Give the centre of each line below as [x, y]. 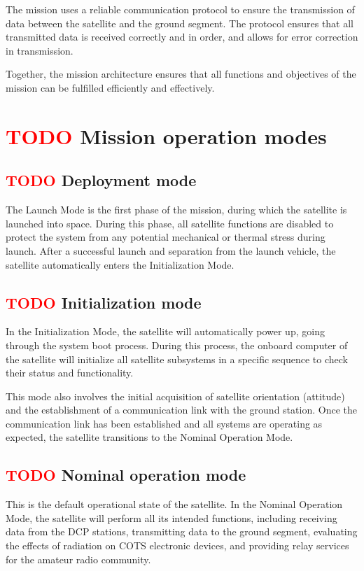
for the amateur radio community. [78, 559]
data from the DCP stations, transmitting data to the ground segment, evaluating [182, 531]
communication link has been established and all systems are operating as [164, 423]
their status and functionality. [70, 373]
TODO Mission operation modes [166, 135]
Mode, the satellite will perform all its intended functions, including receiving [171, 517]
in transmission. [40, 50]
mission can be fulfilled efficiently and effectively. [110, 87]
